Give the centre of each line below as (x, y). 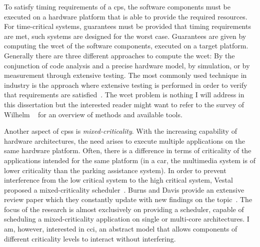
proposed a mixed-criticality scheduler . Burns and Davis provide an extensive (124, 189)
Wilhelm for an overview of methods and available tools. (93, 114)
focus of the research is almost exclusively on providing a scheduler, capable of (124, 209)
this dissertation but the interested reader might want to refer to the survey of (124, 104)
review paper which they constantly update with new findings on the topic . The (128, 199)
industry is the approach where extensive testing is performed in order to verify (126, 85)
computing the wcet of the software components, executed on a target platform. (126, 46)
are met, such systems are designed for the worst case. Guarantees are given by (125, 36)
